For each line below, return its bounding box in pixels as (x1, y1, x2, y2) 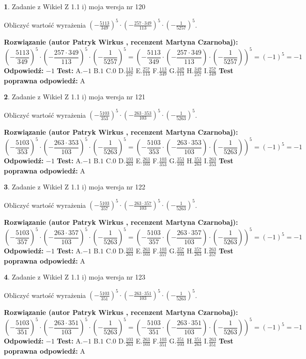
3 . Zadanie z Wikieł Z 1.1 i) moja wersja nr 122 (4, 182, 146, 192)
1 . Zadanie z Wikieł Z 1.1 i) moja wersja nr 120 (4, 1, 146, 11)
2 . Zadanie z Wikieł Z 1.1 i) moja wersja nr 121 (4, 92, 146, 102)
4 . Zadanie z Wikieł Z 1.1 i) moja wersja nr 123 (4, 272, 146, 282)
